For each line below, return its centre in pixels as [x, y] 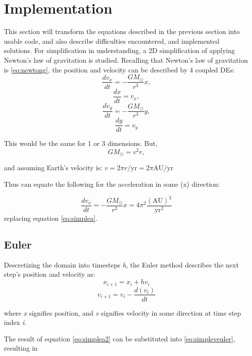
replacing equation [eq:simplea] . [51, 218]
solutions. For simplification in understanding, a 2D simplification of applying [120, 50]
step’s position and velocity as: [50, 274]
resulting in [21, 348]
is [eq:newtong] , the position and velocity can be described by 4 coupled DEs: [119, 69]
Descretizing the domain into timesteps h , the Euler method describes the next [121, 264]
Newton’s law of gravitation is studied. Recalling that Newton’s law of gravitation [126, 60]
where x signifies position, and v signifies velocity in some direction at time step [123, 312]
